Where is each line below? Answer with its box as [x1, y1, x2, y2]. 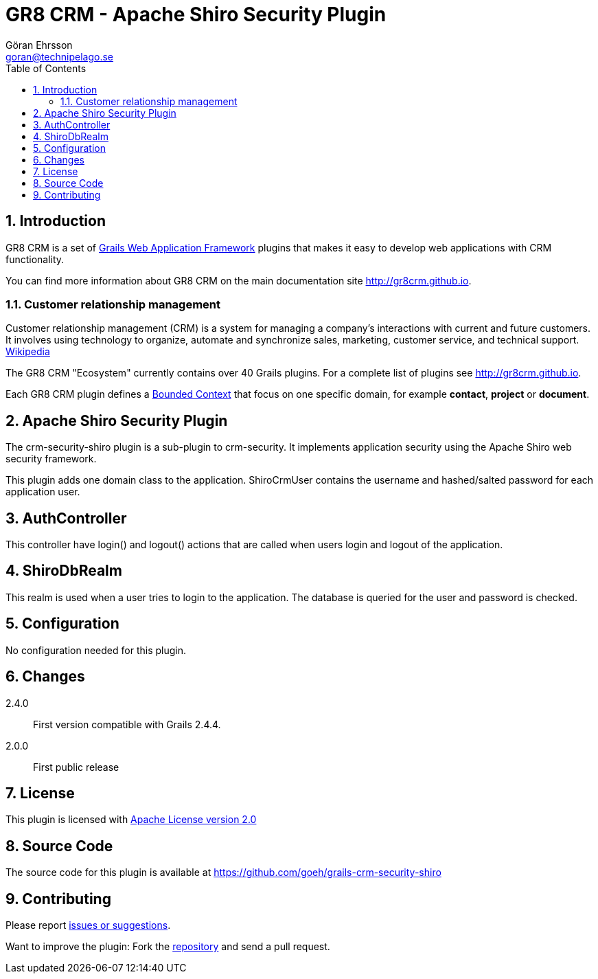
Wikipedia [5, 346, 50, 358]
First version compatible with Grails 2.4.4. [33, 718, 221, 730]
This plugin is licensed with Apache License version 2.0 [5, 813, 257, 826]
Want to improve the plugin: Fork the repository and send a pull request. [5, 941, 330, 953]
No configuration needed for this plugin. [5, 644, 186, 656]
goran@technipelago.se [5, 50, 114, 63]
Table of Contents [5, 62, 87, 74]
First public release [33, 761, 119, 773]
